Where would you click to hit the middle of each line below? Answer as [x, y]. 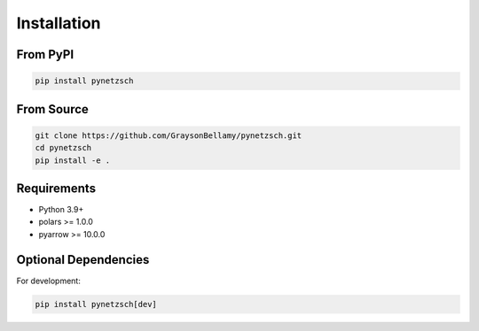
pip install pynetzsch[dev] [96, 304]
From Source [52, 109]
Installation [59, 23]
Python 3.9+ [61, 210]
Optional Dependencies [83, 260]
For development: [49, 281]
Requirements [56, 188]
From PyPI [45, 54]
